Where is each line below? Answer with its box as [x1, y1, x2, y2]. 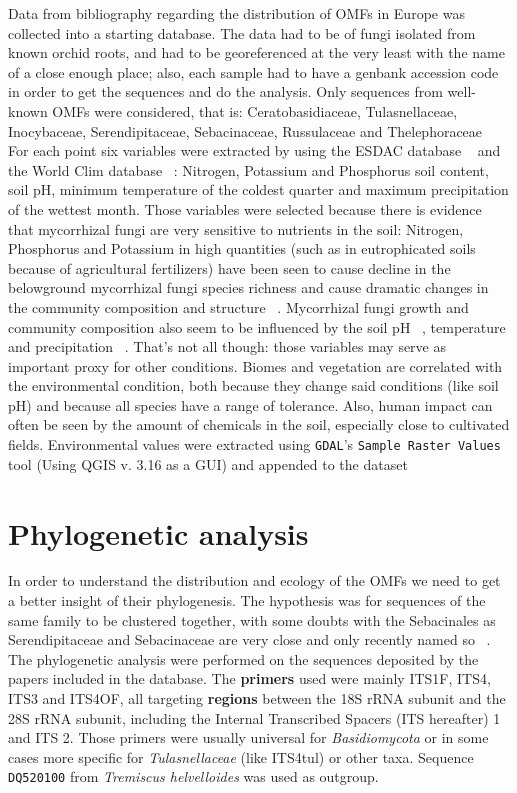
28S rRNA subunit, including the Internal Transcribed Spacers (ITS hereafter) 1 [8, 707, 501, 728]
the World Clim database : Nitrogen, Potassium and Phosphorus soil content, [8, 159, 489, 180]
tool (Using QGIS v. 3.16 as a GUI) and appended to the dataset [8, 453, 408, 474]
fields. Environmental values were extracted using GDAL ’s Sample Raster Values [8, 434, 501, 455]
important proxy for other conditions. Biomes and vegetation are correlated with [8, 355, 503, 376]
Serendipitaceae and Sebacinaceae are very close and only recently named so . [8, 629, 491, 650]
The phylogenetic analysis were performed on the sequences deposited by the [8, 648, 479, 669]
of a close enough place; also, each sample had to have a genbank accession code [8, 61, 499, 82]
